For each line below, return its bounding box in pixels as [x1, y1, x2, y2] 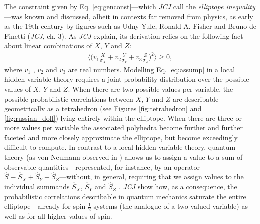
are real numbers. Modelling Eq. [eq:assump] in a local [68, 64, 235, 74]
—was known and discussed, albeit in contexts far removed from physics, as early [4, 11, 253, 21]
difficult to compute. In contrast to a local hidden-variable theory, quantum [4, 142, 236, 152]
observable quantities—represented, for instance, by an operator [4, 161, 200, 172]
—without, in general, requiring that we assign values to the [59, 171, 244, 182]
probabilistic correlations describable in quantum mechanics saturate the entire [4, 191, 246, 201]
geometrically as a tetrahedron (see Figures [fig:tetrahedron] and [4, 103, 202, 113]
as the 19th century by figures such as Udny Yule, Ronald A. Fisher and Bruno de [4, 21, 256, 31]
